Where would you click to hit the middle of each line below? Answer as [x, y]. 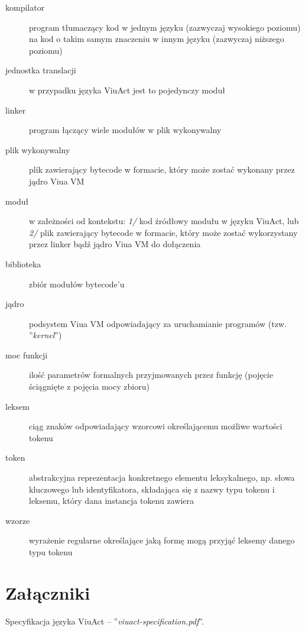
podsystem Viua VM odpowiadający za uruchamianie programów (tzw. [158, 323]
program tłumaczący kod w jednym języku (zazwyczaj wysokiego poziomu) [165, 27]
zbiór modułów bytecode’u [77, 284]
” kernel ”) [46, 335]
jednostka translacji [41, 70]
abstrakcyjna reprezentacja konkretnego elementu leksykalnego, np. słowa [162, 478]
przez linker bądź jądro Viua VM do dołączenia [115, 244]
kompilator [25, 7]
